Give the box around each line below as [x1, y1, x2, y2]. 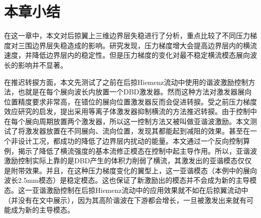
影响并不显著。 [18, 59, 67, 70]
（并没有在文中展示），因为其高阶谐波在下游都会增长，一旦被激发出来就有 [4, 194, 246, 205]
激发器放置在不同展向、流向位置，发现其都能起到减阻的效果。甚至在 [25, 126, 250, 136]
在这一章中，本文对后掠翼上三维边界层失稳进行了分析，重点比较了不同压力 [4, 30, 250, 41]
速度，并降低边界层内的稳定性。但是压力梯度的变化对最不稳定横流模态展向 [4, 50, 250, 60]
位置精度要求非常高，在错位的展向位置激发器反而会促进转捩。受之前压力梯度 [4, 96, 257, 106]
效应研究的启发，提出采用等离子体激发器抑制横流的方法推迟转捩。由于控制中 [4, 106, 257, 117]
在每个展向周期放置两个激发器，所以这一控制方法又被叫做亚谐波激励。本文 [4, 116, 250, 126]
